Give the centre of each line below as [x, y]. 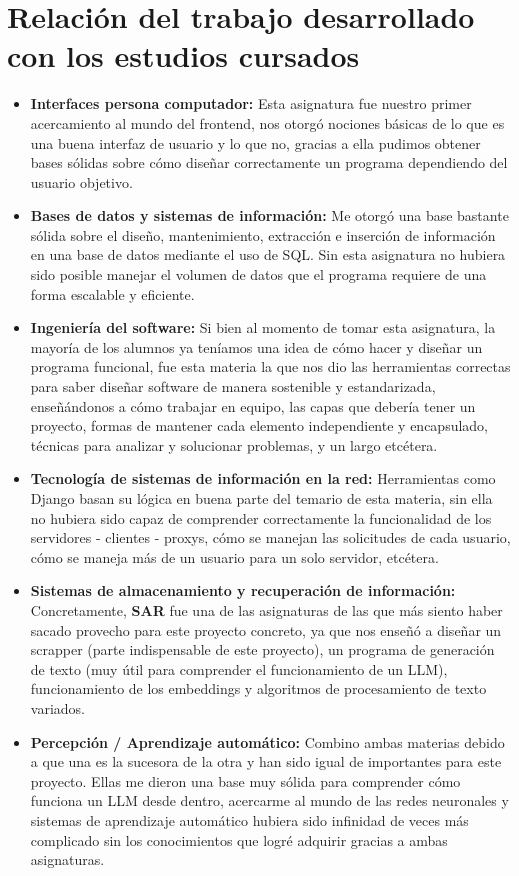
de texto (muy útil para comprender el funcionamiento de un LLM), [239, 668]
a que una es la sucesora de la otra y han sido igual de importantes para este [266, 761]
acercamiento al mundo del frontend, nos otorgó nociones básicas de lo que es [267, 122]
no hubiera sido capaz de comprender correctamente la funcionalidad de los [261, 517]
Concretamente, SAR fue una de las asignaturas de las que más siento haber [266, 609]
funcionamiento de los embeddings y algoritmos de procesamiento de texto [258, 688]
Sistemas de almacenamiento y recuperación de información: [243, 590]
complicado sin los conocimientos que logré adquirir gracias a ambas [239, 839]
